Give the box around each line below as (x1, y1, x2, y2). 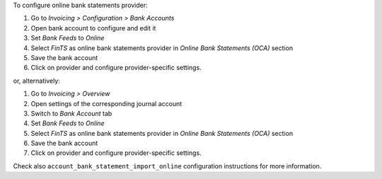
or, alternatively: (13, 76, 60, 85)
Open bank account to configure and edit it (30, 23, 156, 32)
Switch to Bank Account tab (30, 109, 112, 117)
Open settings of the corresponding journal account (30, 99, 183, 108)
